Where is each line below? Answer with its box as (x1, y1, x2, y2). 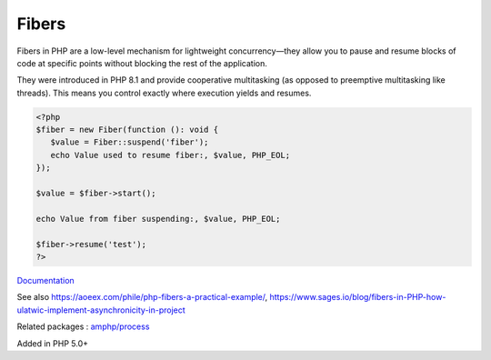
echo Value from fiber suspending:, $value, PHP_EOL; (35, 214, 281, 224)
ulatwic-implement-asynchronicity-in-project (16, 305, 185, 315)
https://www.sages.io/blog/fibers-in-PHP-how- (269, 292, 446, 303)
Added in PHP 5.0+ (16, 337, 89, 349)
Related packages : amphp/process (16, 321, 150, 332)
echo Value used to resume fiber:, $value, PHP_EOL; (50, 150, 291, 160)
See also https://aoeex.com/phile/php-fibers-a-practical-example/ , (16, 292, 268, 303)
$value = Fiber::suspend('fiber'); (50, 137, 209, 147)
